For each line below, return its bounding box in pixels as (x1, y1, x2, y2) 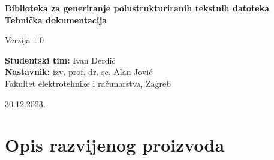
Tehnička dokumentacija (5, 13, 107, 26)
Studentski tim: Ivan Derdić (5, 53, 116, 66)
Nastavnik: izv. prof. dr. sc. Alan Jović (5, 65, 153, 78)
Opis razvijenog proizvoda (5, 132, 225, 157)
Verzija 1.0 (5, 34, 44, 46)
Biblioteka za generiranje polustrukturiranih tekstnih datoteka (5, 2, 269, 14)
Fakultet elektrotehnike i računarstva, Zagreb (5, 77, 171, 89)
